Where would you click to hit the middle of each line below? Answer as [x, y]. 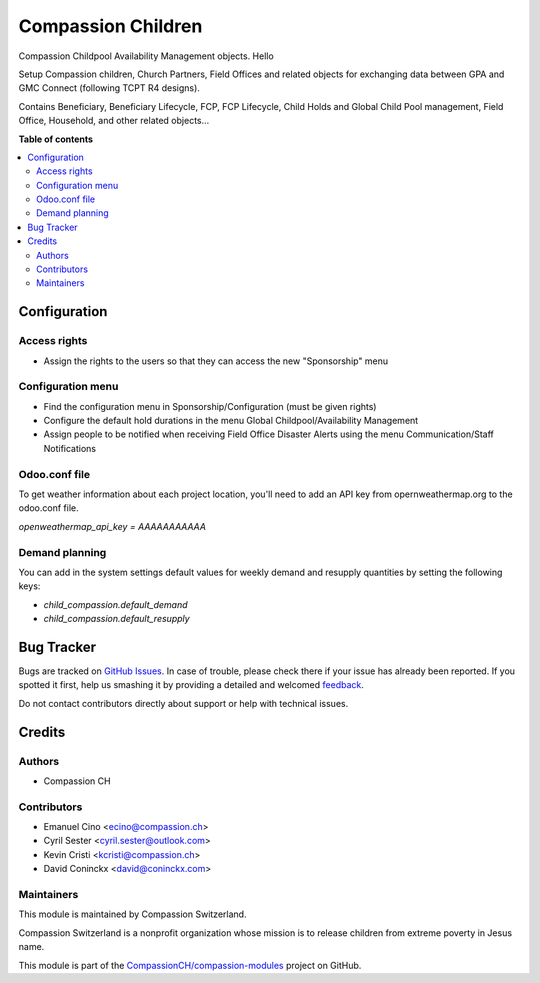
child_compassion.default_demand [116, 604]
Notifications [70, 448]
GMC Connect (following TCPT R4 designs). [109, 88]
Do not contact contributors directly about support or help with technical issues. [183, 703]
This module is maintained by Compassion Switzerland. [132, 914]
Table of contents [56, 139]
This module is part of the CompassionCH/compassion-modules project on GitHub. [190, 965]
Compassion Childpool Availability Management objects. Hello [146, 56]
